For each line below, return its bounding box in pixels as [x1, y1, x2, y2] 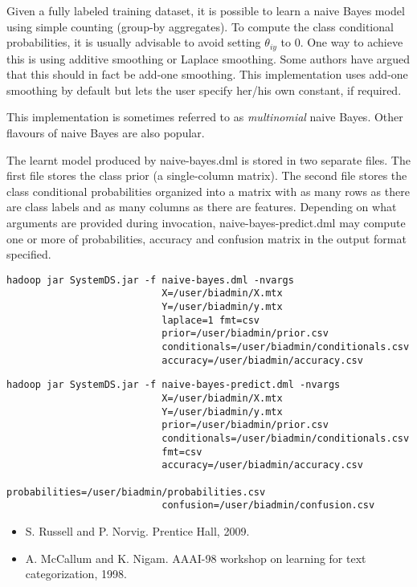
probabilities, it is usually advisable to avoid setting [6, 34, 261, 51]
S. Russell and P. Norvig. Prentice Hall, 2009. [25, 522, 250, 539]
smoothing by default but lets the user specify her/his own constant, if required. [6, 81, 402, 98]
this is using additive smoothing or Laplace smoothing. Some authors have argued [6, 50, 411, 67]
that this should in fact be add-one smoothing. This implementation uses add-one [6, 66, 408, 83]
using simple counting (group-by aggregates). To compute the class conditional [6, 18, 394, 35]
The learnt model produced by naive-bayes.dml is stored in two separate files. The [6, 151, 411, 168]
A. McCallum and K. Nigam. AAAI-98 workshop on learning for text [25, 549, 366, 566]
